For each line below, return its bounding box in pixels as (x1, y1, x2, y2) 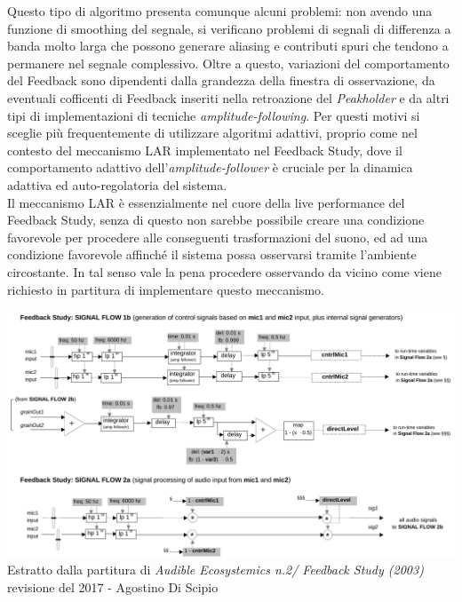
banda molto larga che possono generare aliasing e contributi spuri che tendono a (7, 36, 449, 55)
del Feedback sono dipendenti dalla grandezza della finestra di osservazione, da (7, 71, 435, 90)
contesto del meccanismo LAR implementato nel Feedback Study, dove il (7, 140, 402, 159)
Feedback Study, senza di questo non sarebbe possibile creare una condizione (7, 210, 425, 229)
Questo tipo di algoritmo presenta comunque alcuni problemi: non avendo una (7, 2, 433, 20)
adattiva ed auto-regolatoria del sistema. (7, 175, 227, 194)
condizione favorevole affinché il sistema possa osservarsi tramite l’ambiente (7, 245, 417, 264)
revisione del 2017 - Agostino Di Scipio (7, 577, 219, 596)
